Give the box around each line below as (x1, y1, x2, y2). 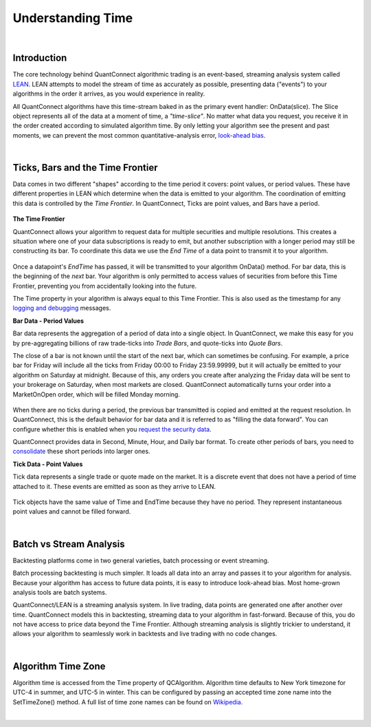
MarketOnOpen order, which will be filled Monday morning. (12, 390, 180, 399)
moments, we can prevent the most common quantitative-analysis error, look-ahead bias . (12, 131, 266, 139)
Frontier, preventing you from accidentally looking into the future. (12, 282, 197, 290)
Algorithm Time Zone (12, 660, 106, 672)
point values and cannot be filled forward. (12, 507, 131, 516)
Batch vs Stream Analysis (12, 538, 125, 550)
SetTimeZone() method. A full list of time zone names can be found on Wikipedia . (12, 697, 243, 706)
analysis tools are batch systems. (12, 588, 107, 596)
